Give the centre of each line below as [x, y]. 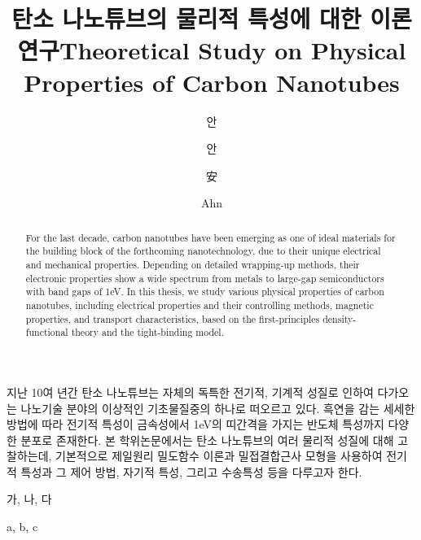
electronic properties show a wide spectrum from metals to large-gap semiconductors [205, 278]
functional [47, 332]
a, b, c [22, 527]
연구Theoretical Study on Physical [212, 50]
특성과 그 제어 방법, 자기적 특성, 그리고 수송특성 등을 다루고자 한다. [191, 471]
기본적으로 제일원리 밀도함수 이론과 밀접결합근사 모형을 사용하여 [219, 456]
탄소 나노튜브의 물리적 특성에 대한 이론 [212, 18]
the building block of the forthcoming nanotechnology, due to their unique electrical [203, 251]
